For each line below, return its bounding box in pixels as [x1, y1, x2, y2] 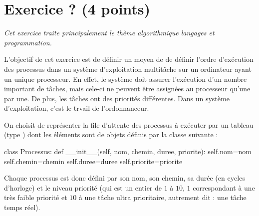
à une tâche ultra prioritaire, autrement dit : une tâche [78, 192, 247, 203]
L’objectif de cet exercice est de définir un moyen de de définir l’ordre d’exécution [4, 54, 254, 64]
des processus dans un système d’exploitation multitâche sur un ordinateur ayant [4, 63, 252, 74]
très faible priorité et [4, 192, 67, 203]
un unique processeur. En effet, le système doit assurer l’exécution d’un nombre [4, 73, 247, 84]
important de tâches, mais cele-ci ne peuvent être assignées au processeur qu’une [4, 83, 251, 94]
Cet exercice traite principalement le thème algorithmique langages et [4, 27, 215, 38]
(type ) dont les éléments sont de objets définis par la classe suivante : [4, 129, 218, 140]
